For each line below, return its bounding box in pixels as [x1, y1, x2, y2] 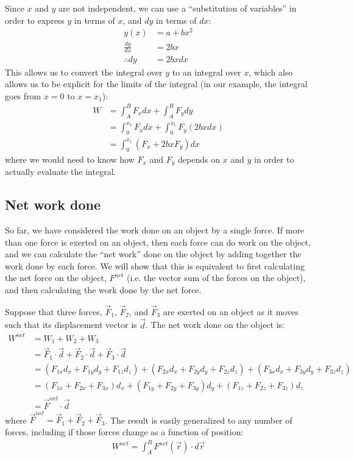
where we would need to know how [5, 152, 135, 165]
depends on [177, 152, 220, 165]
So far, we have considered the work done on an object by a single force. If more [5, 224, 305, 237]
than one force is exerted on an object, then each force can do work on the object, [5, 235, 311, 248]
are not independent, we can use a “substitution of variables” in [58, 2, 297, 14]
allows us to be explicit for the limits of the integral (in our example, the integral [5, 77, 308, 90]
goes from [5, 89, 41, 102]
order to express [5, 13, 65, 26]
